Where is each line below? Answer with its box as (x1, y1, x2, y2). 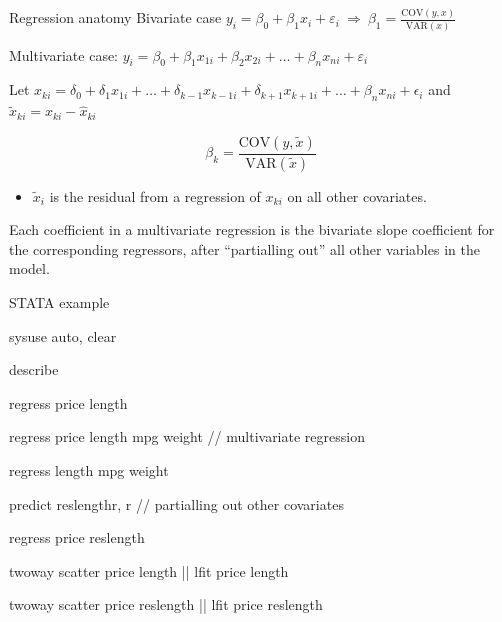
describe (9, 359, 59, 380)
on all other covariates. (287, 185, 427, 206)
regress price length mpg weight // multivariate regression (9, 426, 365, 447)
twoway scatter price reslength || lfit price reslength (9, 594, 323, 615)
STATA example (9, 292, 110, 313)
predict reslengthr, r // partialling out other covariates (9, 493, 344, 514)
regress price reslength (9, 527, 145, 548)
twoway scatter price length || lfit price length (9, 560, 289, 581)
